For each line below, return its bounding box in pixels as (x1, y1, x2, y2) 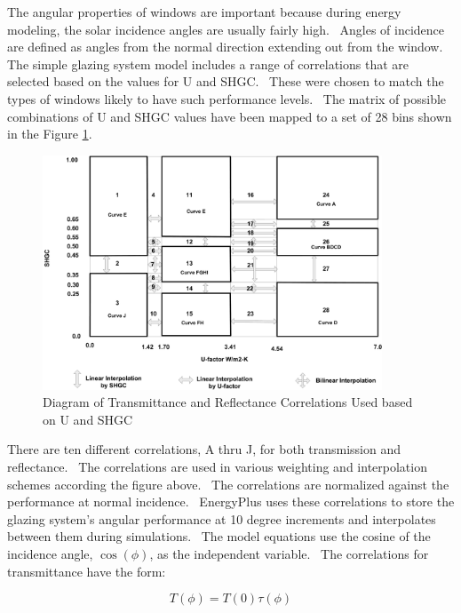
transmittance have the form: (7, 561, 166, 580)
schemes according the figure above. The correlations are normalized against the (7, 474, 449, 493)
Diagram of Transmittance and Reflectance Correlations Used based (43, 393, 413, 411)
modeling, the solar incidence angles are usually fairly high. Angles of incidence (7, 20, 444, 38)
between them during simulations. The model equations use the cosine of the (7, 527, 431, 545)
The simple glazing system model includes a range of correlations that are (7, 54, 409, 73)
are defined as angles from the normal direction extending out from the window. (7, 37, 443, 56)
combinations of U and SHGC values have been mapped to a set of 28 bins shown (7, 107, 452, 125)
